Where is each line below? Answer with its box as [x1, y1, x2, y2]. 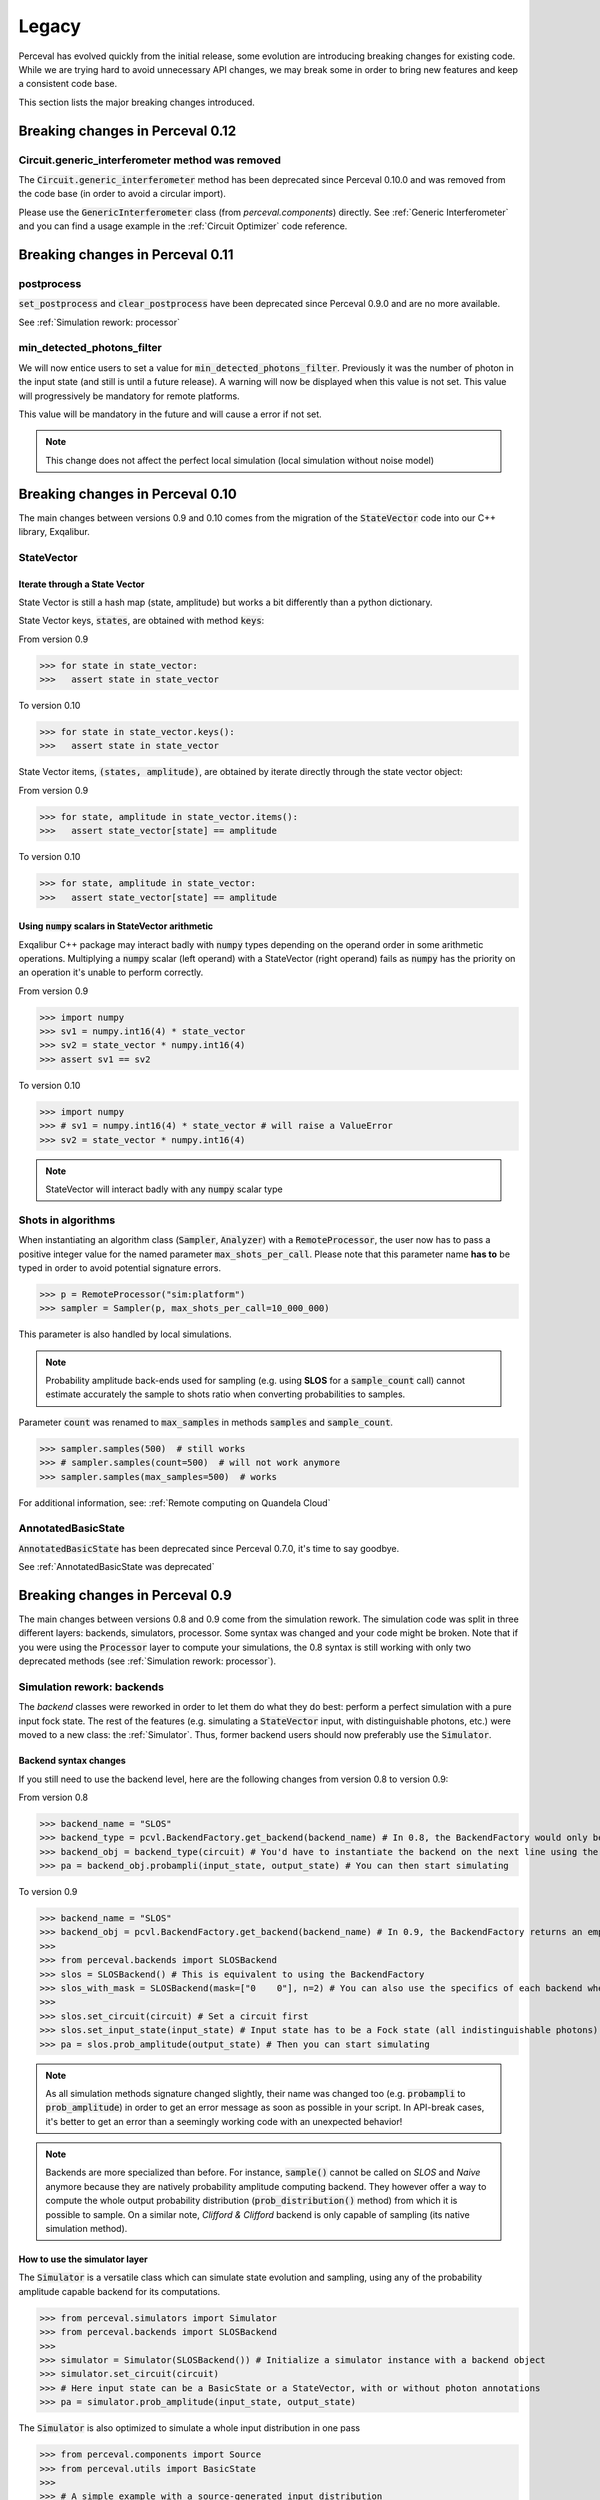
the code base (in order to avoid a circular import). [18, 188, 227, 200]
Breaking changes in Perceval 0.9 [18, 1586, 232, 1604]
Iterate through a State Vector [18, 578, 145, 590]
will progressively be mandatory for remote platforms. [18, 390, 240, 402]
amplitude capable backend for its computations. [18, 2285, 221, 2297]
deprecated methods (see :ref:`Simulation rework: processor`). [18, 1655, 277, 1667]
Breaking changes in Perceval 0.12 [18, 122, 237, 139]
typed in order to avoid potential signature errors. [18, 1261, 222, 1274]
